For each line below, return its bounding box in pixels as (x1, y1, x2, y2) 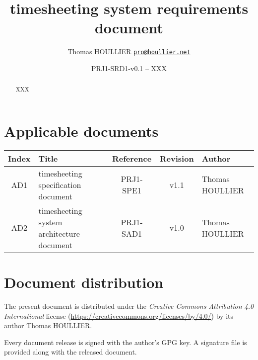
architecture (38, 227, 80, 239)
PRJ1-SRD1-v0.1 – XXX (91, 63, 167, 73)
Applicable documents (4, 121, 159, 141)
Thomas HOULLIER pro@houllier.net (67, 46, 191, 57)
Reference (112, 152, 152, 164)
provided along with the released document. (4, 347, 137, 357)
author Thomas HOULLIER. (4, 320, 92, 331)
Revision (159, 152, 194, 164)
